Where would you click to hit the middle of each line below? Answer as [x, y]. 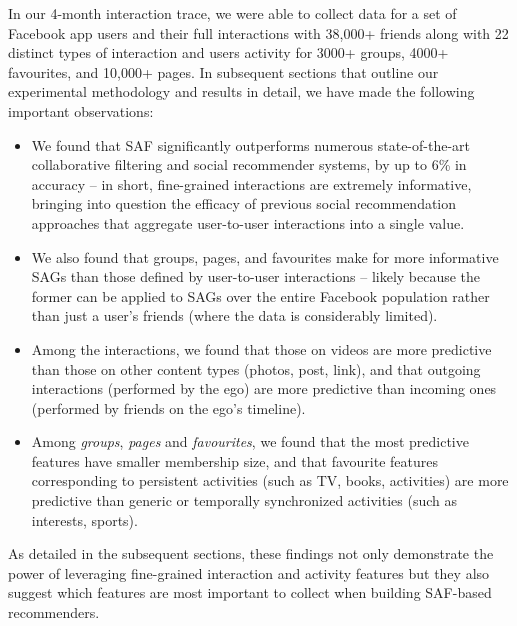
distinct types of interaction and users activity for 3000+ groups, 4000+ [228, 52]
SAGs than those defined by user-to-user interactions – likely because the [256, 276]
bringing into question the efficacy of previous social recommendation [244, 203]
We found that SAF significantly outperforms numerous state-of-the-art [250, 144]
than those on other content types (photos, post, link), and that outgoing [256, 368]
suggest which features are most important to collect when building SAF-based [250, 592]
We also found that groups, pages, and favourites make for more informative [265, 256]
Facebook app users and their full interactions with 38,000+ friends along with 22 [258, 32]
